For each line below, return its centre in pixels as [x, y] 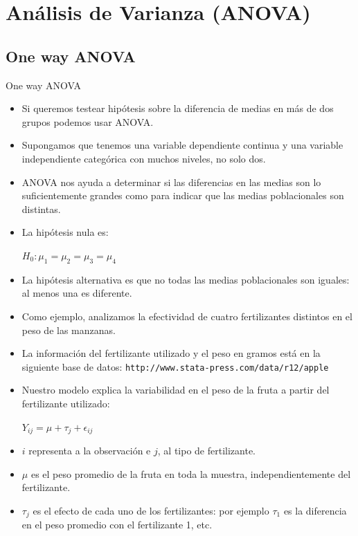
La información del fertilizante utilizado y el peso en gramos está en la [171, 353]
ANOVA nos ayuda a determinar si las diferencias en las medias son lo [171, 182]
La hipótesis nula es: [65, 232]
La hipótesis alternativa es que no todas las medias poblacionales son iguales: [186, 279]
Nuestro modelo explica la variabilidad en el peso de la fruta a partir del [176, 390]
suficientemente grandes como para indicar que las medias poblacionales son [183, 195]
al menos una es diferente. [77, 293]
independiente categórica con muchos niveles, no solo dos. [144, 158]
